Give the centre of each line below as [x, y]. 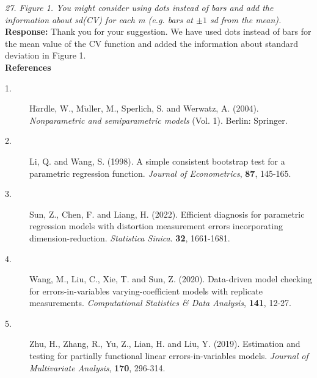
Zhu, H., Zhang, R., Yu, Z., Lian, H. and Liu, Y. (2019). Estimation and [165, 344]
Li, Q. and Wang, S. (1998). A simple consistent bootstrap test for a [157, 161]
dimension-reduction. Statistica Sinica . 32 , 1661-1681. [130, 237]
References [28, 67]
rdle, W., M [62, 108]
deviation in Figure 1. [46, 55]
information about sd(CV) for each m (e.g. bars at [99, 19]
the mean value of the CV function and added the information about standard [152, 43]
